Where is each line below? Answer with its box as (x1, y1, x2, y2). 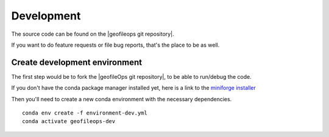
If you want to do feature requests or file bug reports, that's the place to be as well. (11, 41, 220, 48)
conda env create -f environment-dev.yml (22, 110, 147, 116)
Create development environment (11, 57, 143, 67)
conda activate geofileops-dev (22, 118, 116, 125)
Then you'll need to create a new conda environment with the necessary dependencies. (11, 95, 232, 102)
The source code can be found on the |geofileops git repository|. (11, 30, 174, 38)
